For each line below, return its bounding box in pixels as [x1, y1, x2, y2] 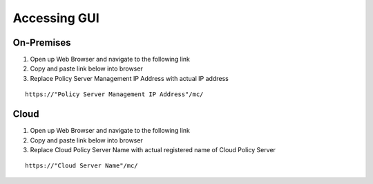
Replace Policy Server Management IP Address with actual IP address [30, 74, 229, 82]
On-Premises [12, 37, 72, 48]
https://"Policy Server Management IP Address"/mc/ [25, 91, 204, 98]
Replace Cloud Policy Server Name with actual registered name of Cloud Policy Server [30, 145, 276, 154]
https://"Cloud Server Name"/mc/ [25, 162, 138, 169]
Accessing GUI [12, 10, 99, 26]
